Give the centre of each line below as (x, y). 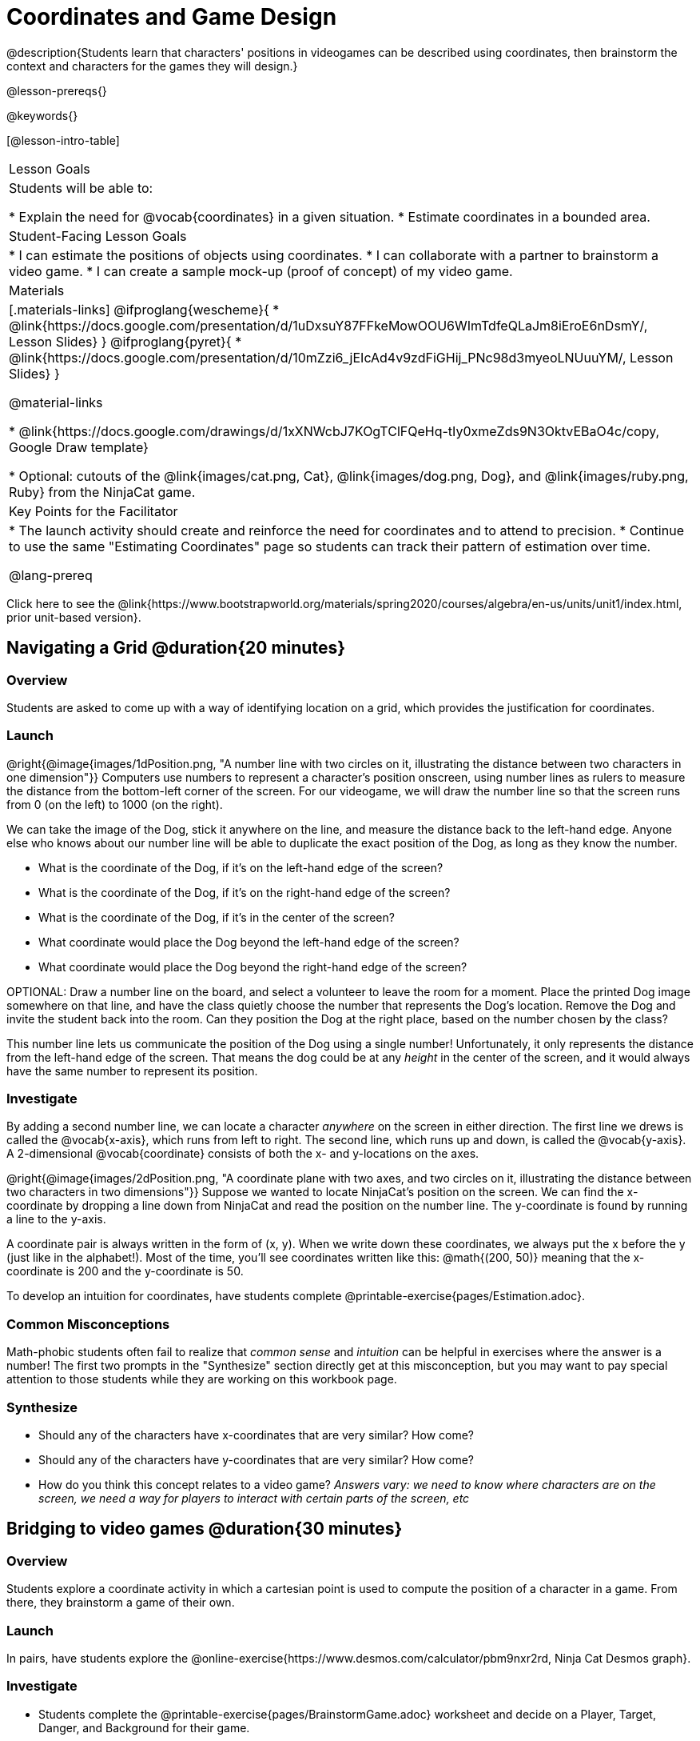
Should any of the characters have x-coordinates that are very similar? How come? (257, 1435)
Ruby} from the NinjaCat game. (102, 492)
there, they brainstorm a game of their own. (121, 1603)
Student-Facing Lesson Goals (98, 236)
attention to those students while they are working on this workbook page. (202, 1379)
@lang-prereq (51, 575)
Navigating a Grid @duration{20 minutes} (176, 648)
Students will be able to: (81, 188)
